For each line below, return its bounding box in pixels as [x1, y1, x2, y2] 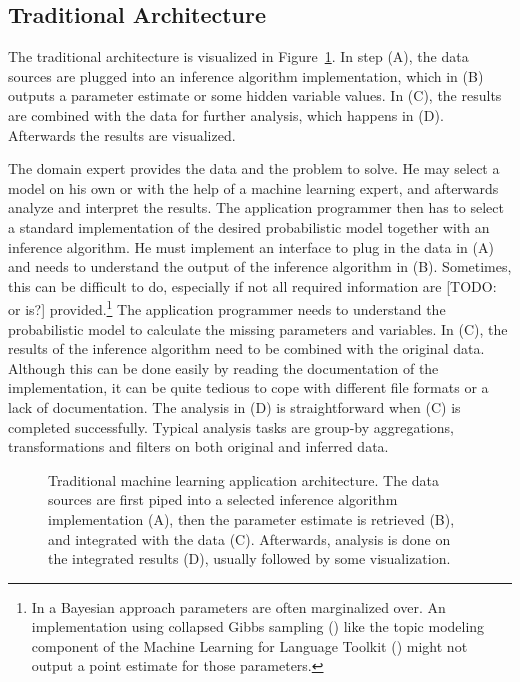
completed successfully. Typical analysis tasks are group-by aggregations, [8, 416, 454, 437]
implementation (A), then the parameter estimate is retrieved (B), [48, 508, 455, 529]
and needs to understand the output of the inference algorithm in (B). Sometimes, [8, 256, 512, 277]
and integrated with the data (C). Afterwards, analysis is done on [48, 528, 451, 549]
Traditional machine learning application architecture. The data [48, 469, 440, 490]
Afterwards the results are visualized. [8, 124, 236, 145]
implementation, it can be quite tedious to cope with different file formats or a [8, 377, 489, 398]
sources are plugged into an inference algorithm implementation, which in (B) [8, 65, 484, 86]
